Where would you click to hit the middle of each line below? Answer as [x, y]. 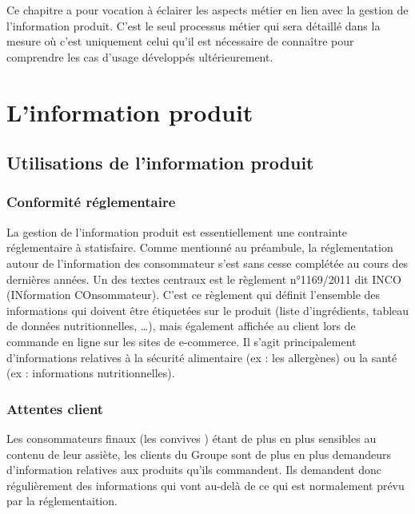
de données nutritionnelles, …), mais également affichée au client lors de [181, 326]
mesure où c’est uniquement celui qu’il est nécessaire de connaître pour [180, 41]
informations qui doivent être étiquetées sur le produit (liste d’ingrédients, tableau [208, 310]
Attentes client [55, 408]
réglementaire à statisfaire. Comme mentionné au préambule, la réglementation [200, 247]
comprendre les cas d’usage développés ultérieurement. [140, 56]
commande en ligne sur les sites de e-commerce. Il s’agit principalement [182, 341]
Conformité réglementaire [91, 202]
